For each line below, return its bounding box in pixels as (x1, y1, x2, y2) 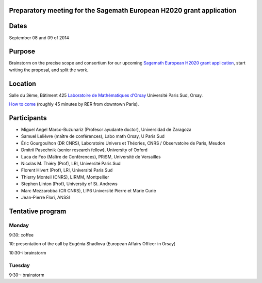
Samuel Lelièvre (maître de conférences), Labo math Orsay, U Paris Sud (21, 133, 165, 139)
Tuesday (9, 262, 30, 268)
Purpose (9, 47, 35, 56)
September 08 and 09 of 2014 (9, 34, 69, 41)
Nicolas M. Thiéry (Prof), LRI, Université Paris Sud (21, 160, 121, 166)
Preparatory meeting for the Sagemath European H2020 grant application (9, 6, 237, 15)
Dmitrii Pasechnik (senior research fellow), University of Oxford (21, 147, 148, 153)
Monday (9, 222, 29, 229)
